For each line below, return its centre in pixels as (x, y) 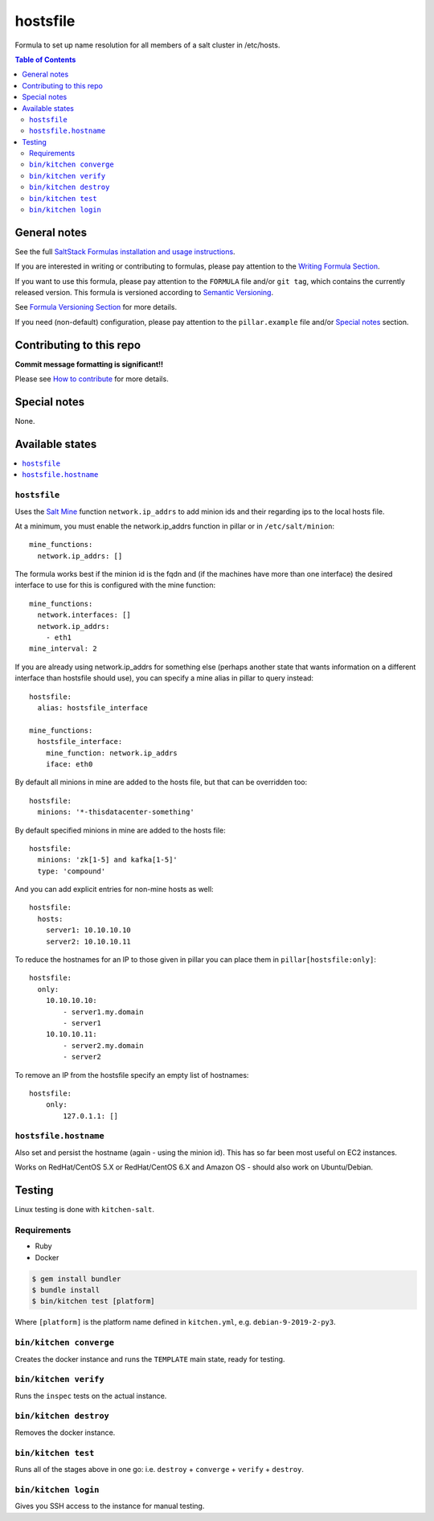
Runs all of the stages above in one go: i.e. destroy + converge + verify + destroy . (160, 1469)
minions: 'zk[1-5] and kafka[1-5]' (108, 860)
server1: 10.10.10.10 (88, 930)
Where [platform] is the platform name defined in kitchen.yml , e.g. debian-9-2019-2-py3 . (176, 1322)
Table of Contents (45, 60)
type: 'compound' (72, 871)
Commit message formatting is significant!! (89, 364)
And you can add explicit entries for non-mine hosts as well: (114, 890)
